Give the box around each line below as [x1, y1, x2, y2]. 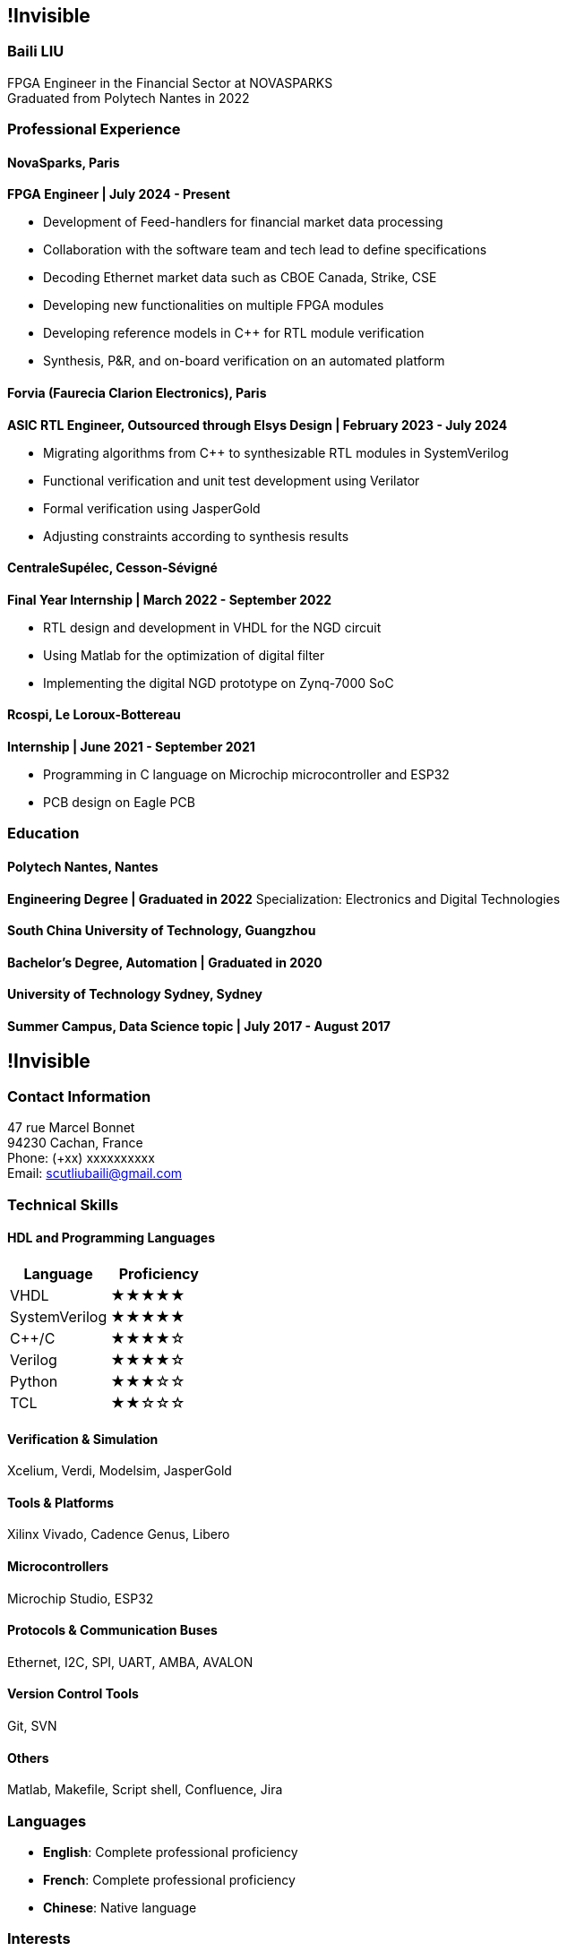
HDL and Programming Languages [7, 1230, 215, 1246]
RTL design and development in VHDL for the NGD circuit [43, 619, 382, 635]
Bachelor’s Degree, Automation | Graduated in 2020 [7, 954, 322, 970]
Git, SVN [7, 1717, 57, 1733]
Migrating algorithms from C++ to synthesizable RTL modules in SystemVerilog [43, 444, 509, 460]
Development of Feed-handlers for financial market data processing [43, 214, 443, 230]
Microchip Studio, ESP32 [7, 1590, 154, 1606]
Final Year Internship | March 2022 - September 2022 [7, 591, 332, 607]
